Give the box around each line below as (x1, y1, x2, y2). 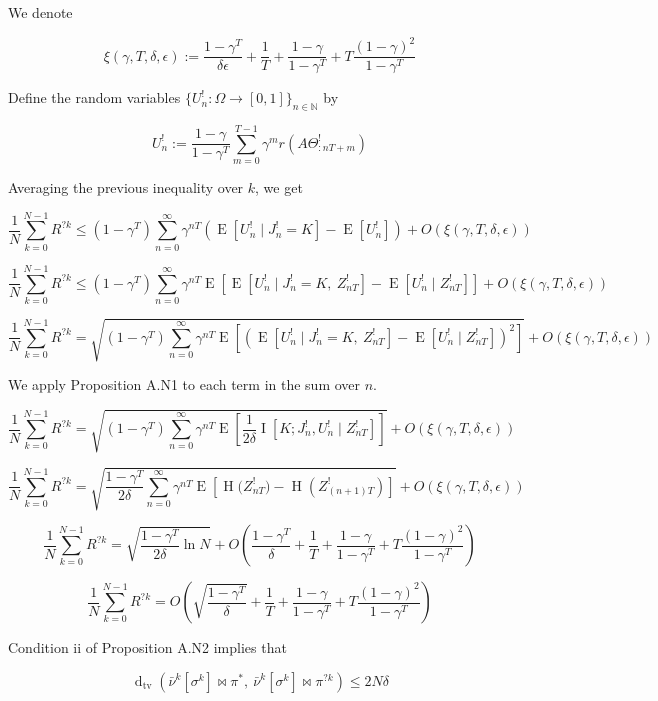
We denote (8, 2, 73, 22)
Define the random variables (8, 87, 181, 108)
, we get (255, 177, 303, 198)
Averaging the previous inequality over (8, 177, 244, 198)
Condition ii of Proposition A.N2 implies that (8, 637, 287, 658)
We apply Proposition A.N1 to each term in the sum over (8, 374, 361, 395)
